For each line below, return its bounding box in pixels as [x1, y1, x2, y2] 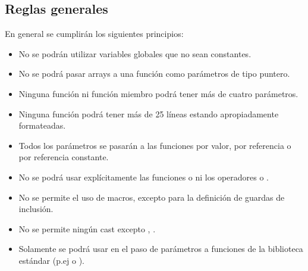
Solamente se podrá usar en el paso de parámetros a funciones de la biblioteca [18, 242, 303, 255]
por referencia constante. [18, 151, 109, 163]
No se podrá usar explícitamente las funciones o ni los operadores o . [18, 170, 269, 183]
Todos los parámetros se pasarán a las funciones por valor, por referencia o [18, 139, 291, 151]
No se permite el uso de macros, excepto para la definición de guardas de [18, 191, 285, 203]
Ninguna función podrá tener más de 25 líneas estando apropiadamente [18, 107, 279, 120]
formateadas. [18, 119, 66, 132]
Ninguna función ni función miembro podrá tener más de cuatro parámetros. [18, 87, 298, 99]
